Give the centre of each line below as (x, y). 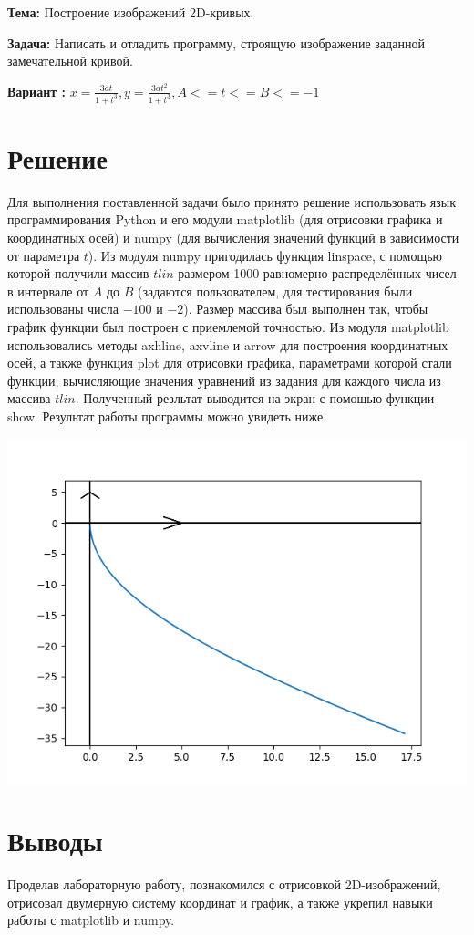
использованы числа (63, 309)
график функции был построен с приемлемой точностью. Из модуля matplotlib (228, 327)
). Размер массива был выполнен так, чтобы (306, 309)
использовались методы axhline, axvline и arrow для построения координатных (228, 344)
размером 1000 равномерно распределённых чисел (317, 273)
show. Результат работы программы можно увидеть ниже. (167, 416)
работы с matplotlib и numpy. (91, 920)
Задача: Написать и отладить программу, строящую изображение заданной (216, 42)
